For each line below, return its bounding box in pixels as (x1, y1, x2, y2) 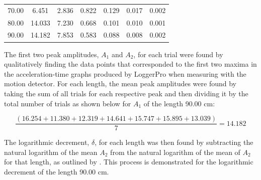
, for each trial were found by (133, 49, 223, 59)
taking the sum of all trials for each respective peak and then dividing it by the (4, 88, 248, 98)
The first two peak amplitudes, (4, 49, 99, 59)
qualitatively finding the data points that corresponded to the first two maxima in (4, 59, 257, 69)
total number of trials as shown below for (4, 98, 131, 108)
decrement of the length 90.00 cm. (4, 166, 109, 176)
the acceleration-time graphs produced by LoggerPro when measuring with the (4, 68, 246, 79)
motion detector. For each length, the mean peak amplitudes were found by (4, 78, 236, 89)
